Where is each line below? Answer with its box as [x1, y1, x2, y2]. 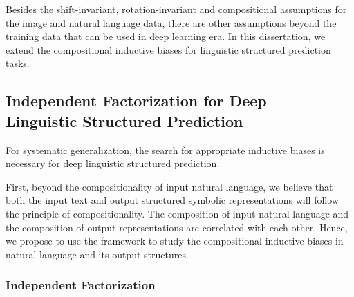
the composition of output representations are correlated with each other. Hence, [6, 220, 348, 234]
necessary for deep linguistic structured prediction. [6, 156, 220, 171]
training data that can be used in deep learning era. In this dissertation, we [6, 29, 326, 44]
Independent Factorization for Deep [6, 90, 267, 111]
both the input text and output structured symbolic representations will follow [6, 193, 339, 207]
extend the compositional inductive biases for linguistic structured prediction [6, 42, 331, 57]
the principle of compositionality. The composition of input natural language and [6, 206, 349, 220]
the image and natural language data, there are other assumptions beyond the [6, 15, 337, 30]
